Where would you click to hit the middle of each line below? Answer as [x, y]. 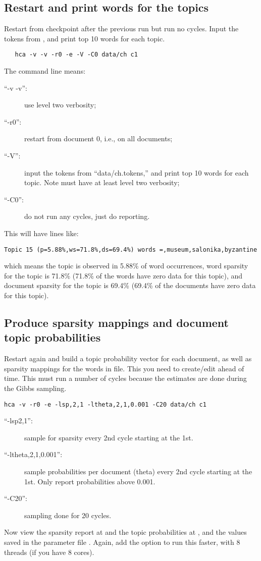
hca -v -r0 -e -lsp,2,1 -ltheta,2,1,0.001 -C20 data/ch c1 [105, 404]
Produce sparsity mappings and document [116, 322]
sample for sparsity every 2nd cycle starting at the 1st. [109, 437]
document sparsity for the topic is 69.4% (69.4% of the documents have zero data [130, 285]
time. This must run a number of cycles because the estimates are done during [125, 378]
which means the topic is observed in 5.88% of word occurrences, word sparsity [126, 266]
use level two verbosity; [60, 105]
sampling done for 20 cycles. [68, 515]
